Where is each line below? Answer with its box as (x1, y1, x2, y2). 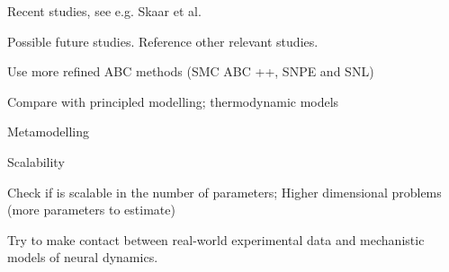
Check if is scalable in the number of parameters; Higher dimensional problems (7, 182, 442, 201)
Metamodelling (7, 122, 90, 141)
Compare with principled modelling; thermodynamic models (7, 92, 339, 110)
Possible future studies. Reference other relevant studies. (7, 31, 319, 50)
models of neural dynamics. (7, 248, 158, 267)
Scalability (7, 152, 65, 171)
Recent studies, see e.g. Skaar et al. (7, 2, 202, 20)
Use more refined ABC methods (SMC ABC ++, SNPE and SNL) (7, 62, 374, 81)
